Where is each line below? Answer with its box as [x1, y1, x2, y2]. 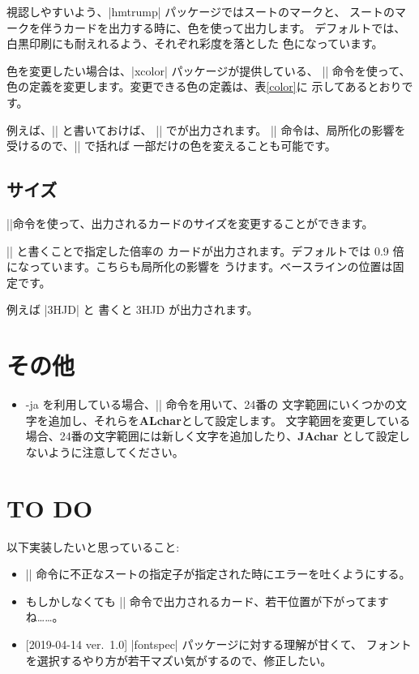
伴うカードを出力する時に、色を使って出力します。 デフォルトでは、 [40, 19, 406, 36]
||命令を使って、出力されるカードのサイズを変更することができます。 [6, 214, 374, 231]
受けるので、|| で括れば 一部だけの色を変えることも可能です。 [6, 137, 336, 154]
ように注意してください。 [48, 443, 184, 460]
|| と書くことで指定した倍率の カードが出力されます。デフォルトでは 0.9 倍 [6, 242, 404, 259]
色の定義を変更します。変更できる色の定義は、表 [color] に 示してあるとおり [6, 78, 402, 95]
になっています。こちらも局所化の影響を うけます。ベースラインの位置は [6, 258, 393, 275]
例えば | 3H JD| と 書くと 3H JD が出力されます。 [6, 301, 259, 318]
